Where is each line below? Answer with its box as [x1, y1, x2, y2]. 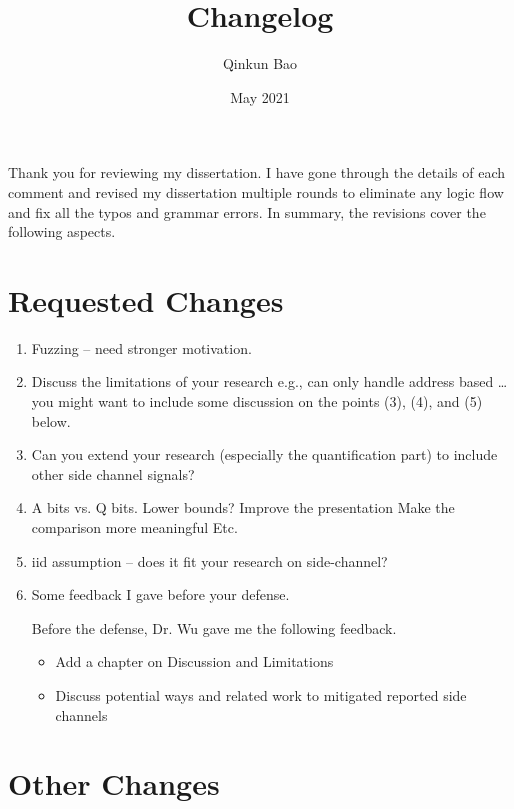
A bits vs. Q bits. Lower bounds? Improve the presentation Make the [31, 497, 455, 518]
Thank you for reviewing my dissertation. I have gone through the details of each [8, 162, 505, 183]
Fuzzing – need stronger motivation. [31, 337, 252, 358]
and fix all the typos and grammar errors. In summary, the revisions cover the [8, 201, 486, 222]
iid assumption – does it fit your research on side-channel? [31, 550, 388, 571]
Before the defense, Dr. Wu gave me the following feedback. [31, 617, 397, 638]
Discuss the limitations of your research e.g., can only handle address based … [31, 371, 508, 392]
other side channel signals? [31, 463, 195, 484]
